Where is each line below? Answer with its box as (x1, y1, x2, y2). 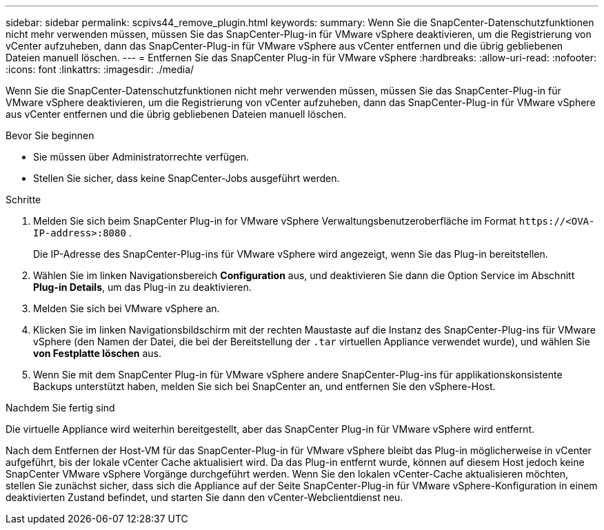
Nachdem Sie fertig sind (6, 402, 115, 414)
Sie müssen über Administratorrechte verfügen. (33, 151, 250, 163)
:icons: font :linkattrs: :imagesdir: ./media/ (6, 63, 194, 75)
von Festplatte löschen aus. (33, 347, 161, 359)
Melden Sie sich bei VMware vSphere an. (33, 303, 220, 314)
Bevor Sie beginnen (6, 130, 94, 141)
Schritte (6, 194, 41, 205)
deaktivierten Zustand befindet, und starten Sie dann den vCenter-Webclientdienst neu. (6, 491, 403, 503)
